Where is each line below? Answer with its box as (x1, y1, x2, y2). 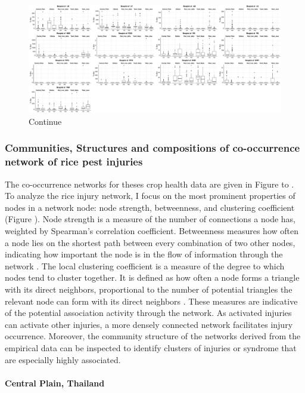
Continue (29, 115, 62, 127)
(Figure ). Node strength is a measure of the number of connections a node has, (5, 213, 295, 225)
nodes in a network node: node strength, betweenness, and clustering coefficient (5, 201, 295, 213)
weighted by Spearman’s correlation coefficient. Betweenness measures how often (5, 225, 298, 237)
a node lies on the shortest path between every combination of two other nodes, (5, 236, 295, 248)
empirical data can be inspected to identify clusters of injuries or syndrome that (5, 342, 297, 354)
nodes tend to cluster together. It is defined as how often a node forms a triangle (5, 271, 300, 284)
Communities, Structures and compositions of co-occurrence (5, 140, 300, 155)
